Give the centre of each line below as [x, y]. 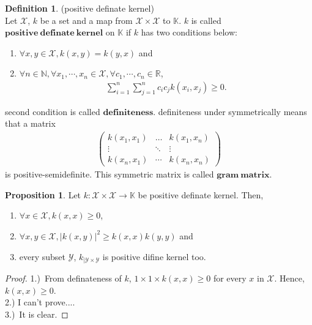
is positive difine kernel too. [154, 256]
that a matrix [30, 123]
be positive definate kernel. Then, [201, 194]
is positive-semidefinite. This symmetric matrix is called [110, 174]
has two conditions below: [189, 32]
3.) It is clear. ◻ [37, 314]
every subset [43, 256]
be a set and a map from [86, 20]
